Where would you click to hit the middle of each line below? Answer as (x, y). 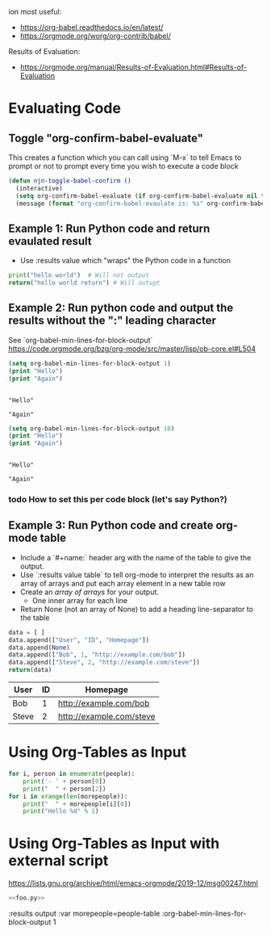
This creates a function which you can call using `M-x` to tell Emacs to (125, 157)
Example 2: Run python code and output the (121, 308)
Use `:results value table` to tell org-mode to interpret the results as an (137, 574)
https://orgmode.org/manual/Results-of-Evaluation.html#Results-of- (133, 67)
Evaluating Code (65, 109)
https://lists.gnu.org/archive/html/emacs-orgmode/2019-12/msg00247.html (133, 883)
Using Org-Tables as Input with (114, 844)
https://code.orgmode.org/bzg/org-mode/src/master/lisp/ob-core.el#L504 (132, 348)
